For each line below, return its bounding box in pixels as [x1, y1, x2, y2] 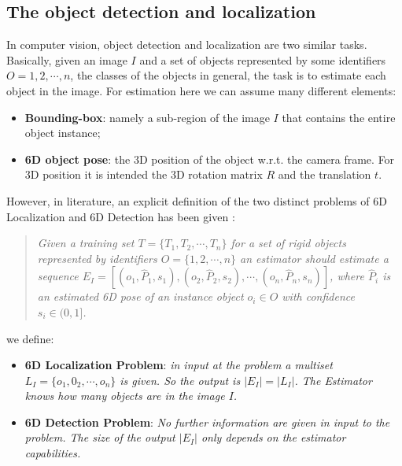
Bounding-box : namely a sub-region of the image [24, 109, 270, 125]
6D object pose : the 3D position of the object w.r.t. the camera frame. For [24, 150, 395, 167]
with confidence [282, 288, 355, 305]
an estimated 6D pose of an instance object [37, 288, 244, 305]
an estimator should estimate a [240, 250, 389, 266]
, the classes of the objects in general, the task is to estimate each [70, 67, 386, 83]
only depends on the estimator [201, 429, 346, 446]
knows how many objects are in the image [24, 387, 225, 404]
